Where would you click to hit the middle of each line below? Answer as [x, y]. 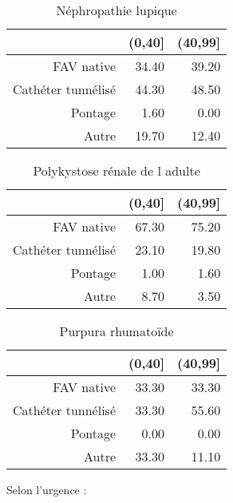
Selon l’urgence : [47, 489]
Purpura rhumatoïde [116, 331]
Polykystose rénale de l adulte [116, 170]
